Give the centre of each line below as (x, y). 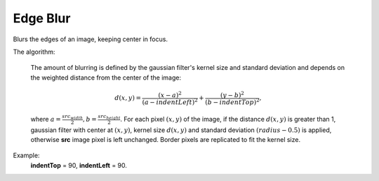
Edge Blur (42, 18)
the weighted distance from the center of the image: (106, 78)
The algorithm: (34, 52)
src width (73, 117)
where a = (46, 119)
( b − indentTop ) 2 (232, 101)
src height (109, 117)
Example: (26, 155)
